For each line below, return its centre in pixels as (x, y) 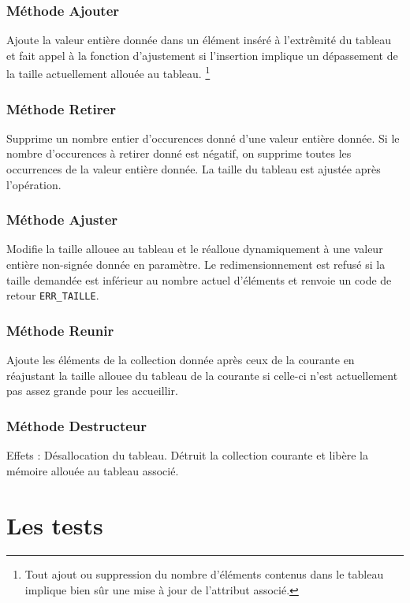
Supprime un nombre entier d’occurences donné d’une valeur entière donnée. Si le (203, 138)
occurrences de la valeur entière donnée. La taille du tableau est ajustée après (194, 169)
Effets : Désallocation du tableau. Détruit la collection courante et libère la (187, 455)
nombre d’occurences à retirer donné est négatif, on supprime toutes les (179, 153)
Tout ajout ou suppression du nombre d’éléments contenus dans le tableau (204, 574)
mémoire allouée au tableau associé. (93, 470)
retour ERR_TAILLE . (53, 295)
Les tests (55, 525)
